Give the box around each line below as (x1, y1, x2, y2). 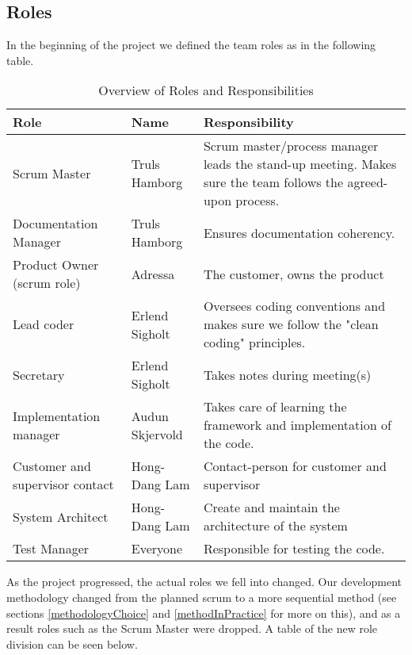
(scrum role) (13, 274, 81, 293)
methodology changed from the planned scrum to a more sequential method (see (6, 588, 397, 605)
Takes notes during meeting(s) (203, 365, 372, 384)
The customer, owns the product (203, 264, 384, 283)
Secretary (13, 365, 65, 384)
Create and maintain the (203, 498, 340, 517)
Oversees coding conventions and (203, 297, 386, 316)
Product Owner (13, 255, 99, 274)
